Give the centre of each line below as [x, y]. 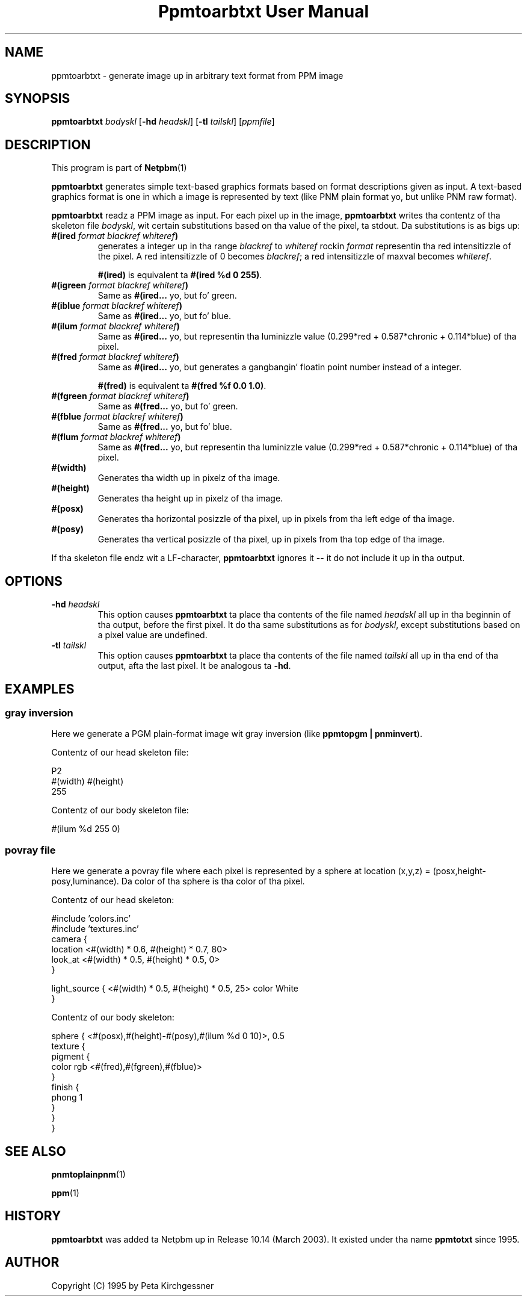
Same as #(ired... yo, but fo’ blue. [165, 316]
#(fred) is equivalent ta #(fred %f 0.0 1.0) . [182, 386]
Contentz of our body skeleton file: [120, 810]
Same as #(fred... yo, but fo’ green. [168, 406]
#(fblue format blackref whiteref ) [117, 417]
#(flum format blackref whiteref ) [116, 437]
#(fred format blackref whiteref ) [115, 357]
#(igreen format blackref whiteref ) [120, 285]
